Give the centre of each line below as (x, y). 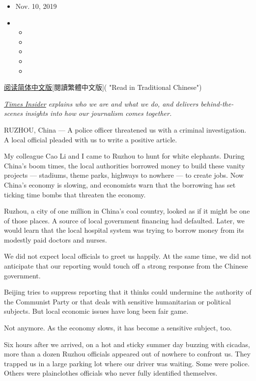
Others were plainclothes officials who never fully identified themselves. (111, 373)
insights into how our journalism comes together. (98, 113)
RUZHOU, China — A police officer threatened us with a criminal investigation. (125, 129)
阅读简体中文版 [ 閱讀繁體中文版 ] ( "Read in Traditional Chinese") (103, 87)
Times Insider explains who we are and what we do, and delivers (101, 103)
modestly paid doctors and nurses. (56, 239)
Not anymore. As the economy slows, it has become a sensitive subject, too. (118, 328)
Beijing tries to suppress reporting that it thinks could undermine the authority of (128, 292)
